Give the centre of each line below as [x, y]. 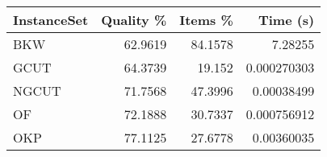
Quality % [134, 20]
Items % [206, 20]
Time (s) [286, 20]
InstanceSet [51, 20]
